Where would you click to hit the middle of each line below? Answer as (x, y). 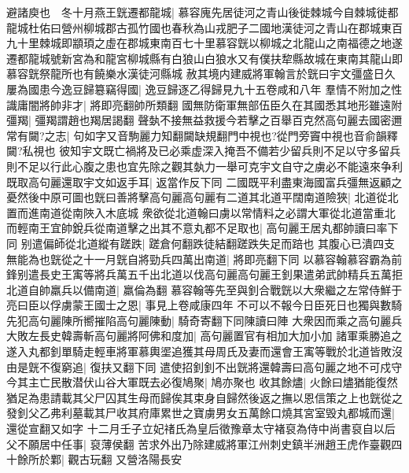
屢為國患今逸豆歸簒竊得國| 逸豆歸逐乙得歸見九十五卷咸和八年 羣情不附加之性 (204, 89)
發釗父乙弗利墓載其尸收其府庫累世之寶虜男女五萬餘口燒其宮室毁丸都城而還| (201, 413)
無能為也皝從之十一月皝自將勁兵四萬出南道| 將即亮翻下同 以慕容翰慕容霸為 (199, 259)
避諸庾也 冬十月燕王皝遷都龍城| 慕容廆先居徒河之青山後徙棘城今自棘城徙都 (203, 12)
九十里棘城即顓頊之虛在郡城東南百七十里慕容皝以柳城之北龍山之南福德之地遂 (204, 43)
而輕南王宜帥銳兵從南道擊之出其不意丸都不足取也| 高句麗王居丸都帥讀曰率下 (203, 228)
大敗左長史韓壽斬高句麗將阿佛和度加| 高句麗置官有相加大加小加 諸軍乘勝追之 (204, 336)
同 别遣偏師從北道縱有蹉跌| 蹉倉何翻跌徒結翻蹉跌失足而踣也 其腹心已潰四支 (201, 243)
